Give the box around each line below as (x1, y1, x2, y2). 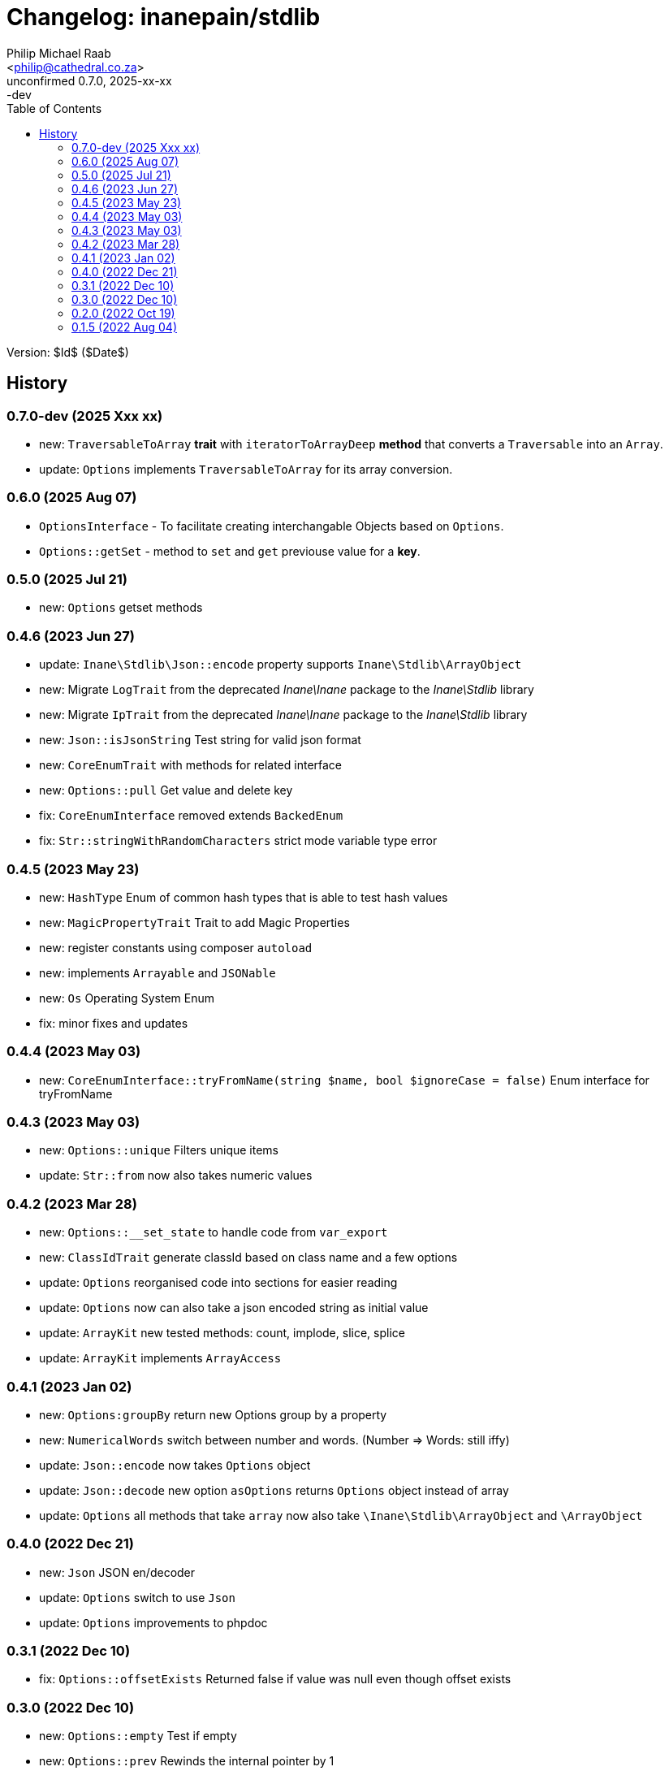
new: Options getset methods (39, 600, 203, 615)
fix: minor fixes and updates (39, 1015, 188, 1030)
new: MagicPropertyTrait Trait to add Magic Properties (39, 915, 350, 929)
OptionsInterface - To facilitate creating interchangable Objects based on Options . (39, 518, 504, 533)
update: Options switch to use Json (39, 1590, 235, 1604)
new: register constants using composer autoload (39, 940, 313, 955)
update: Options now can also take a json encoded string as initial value (39, 1301, 429, 1315)
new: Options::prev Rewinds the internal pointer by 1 (39, 1754, 334, 1769)
